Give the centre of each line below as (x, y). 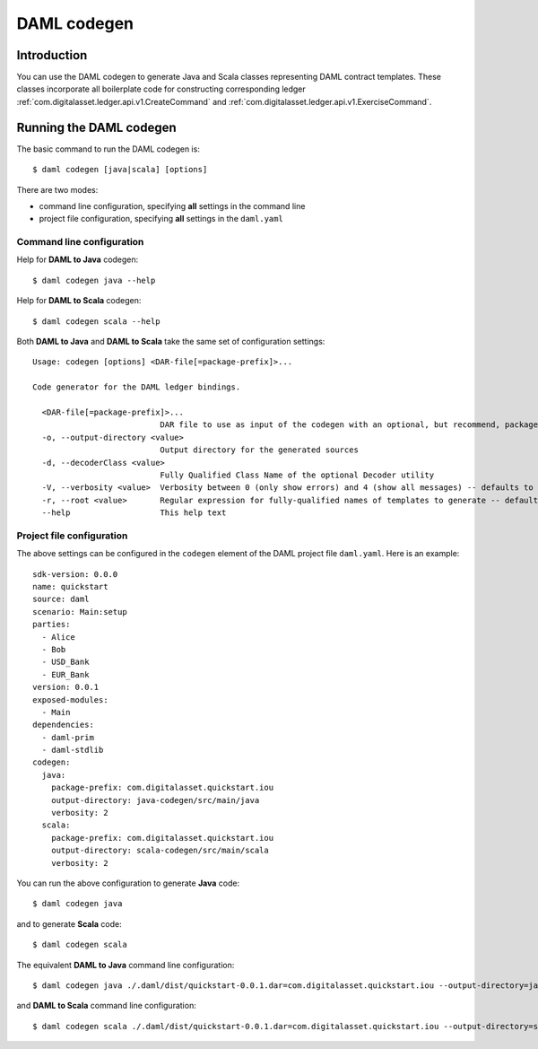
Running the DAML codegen (96, 127)
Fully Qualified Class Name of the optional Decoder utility (297, 475)
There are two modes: (57, 189)
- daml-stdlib (73, 750)
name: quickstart (70, 587)
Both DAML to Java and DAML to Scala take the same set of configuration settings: (171, 342)
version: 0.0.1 (66, 687)
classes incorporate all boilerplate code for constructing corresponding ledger (161, 89)
